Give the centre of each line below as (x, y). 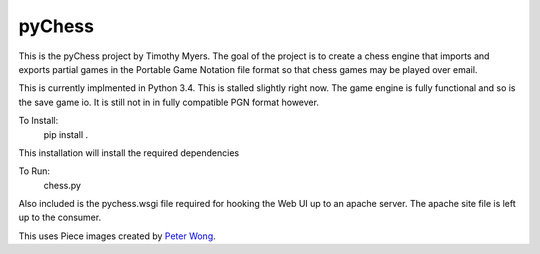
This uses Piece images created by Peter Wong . (117, 236)
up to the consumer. (60, 217)
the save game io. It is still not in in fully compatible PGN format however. (169, 102)
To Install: (38, 121)
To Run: (34, 171)
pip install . (66, 134)
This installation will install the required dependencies (129, 152)
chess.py (62, 185)
